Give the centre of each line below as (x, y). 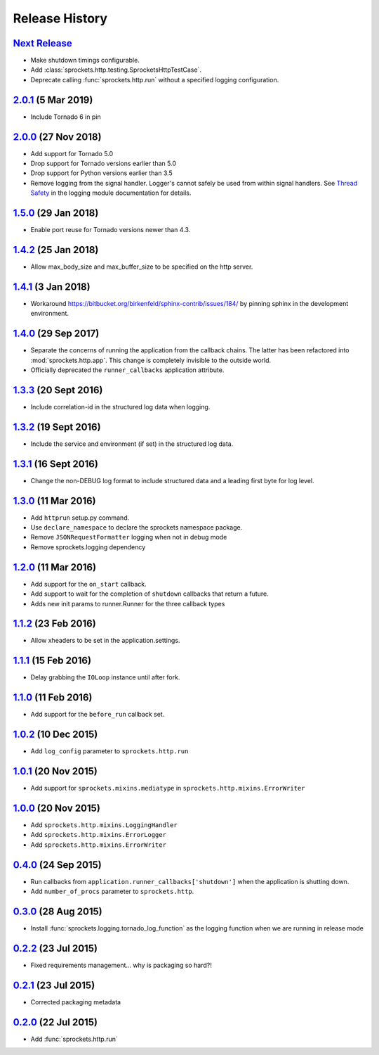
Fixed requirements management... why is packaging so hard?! (121, 965)
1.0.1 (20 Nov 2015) (55, 771)
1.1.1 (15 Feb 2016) (52, 661)
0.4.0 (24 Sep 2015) (57, 865)
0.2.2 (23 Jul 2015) (55, 948)
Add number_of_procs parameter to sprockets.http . (112, 891)
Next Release (43, 43)
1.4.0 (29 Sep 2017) (56, 334)
